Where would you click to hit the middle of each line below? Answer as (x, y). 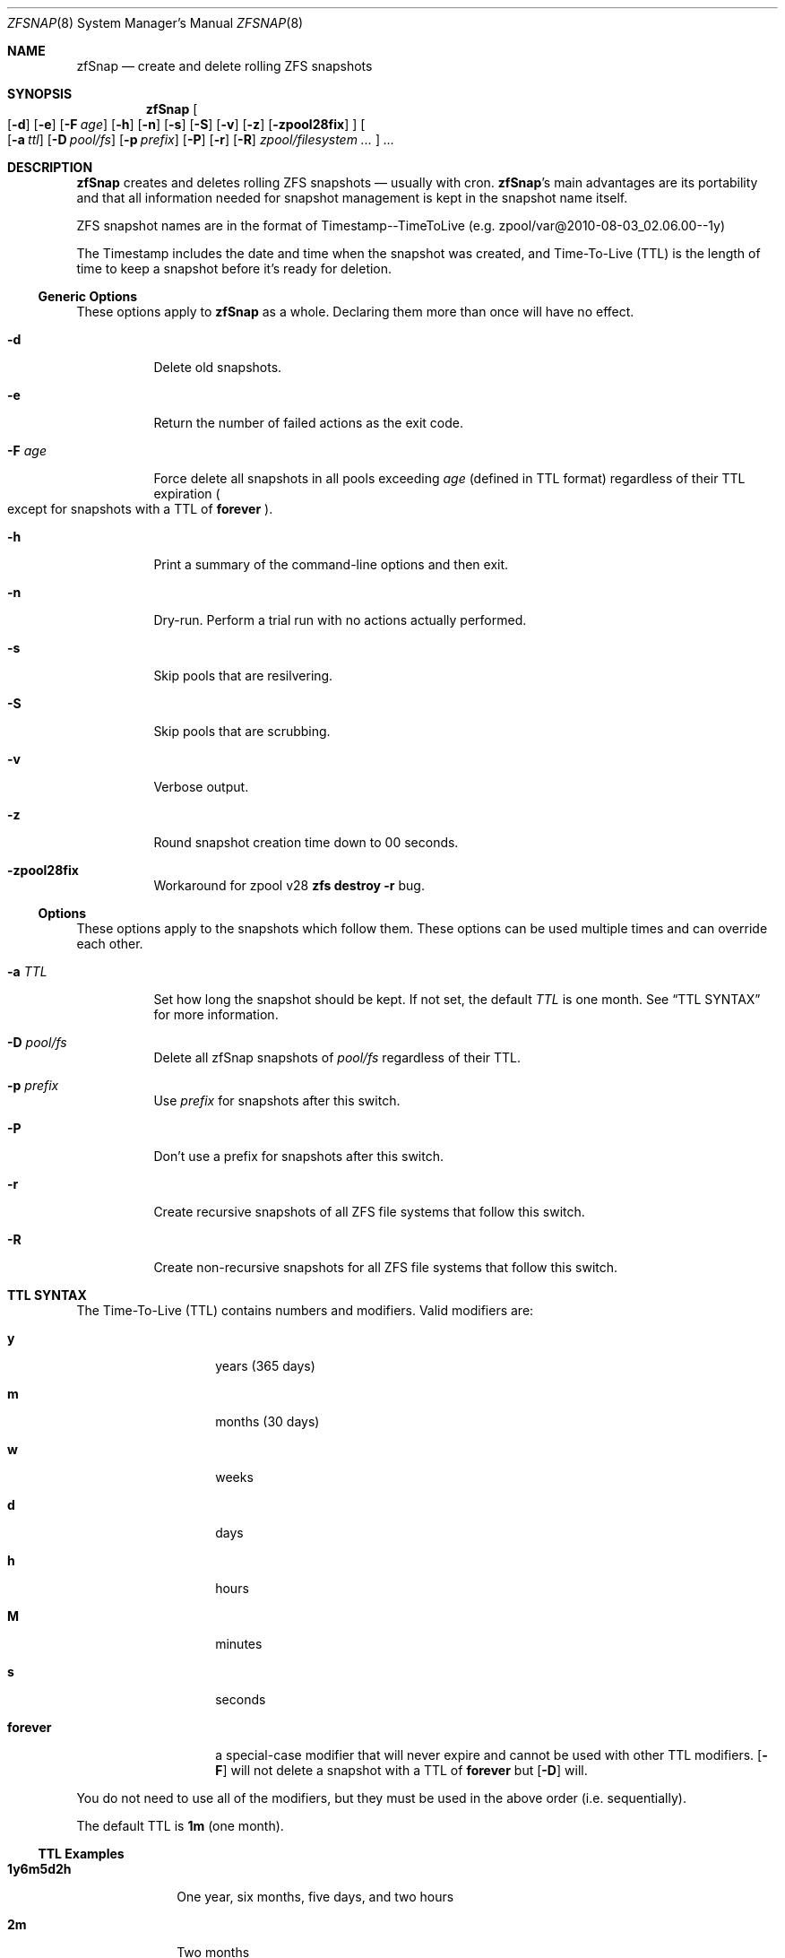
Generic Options (88, 296)
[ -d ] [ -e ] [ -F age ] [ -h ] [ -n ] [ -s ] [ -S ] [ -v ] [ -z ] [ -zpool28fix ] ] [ (186, 124)
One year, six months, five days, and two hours (315, 1897)
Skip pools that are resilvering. (243, 676)
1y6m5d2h (39, 1869)
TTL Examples (81, 1854)
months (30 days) (267, 1421)
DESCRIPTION (50, 167)
